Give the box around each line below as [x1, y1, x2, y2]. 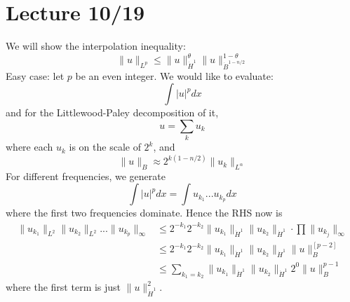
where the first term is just [6, 280, 121, 294]
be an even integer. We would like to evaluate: [75, 68, 274, 83]
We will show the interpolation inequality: [6, 39, 186, 53]
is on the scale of [69, 139, 141, 154]
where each [6, 139, 53, 154]
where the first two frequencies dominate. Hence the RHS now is [6, 205, 283, 220]
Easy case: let [6, 68, 65, 83]
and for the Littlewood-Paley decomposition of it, [6, 105, 219, 120]
